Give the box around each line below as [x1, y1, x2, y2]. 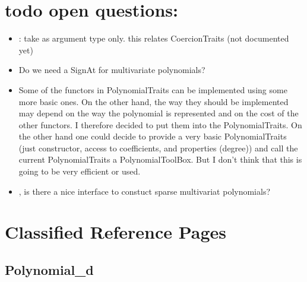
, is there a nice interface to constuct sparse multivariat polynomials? [18, 185, 271, 197]
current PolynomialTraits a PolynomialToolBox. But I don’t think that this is [18, 153, 302, 166]
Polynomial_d [5, 261, 94, 279]
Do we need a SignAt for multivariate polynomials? [18, 64, 205, 76]
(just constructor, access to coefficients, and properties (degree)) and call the [18, 141, 298, 154]
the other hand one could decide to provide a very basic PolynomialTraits [18, 130, 287, 142]
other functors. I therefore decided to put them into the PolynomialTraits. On [18, 118, 302, 131]
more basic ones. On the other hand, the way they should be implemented [18, 95, 289, 107]
